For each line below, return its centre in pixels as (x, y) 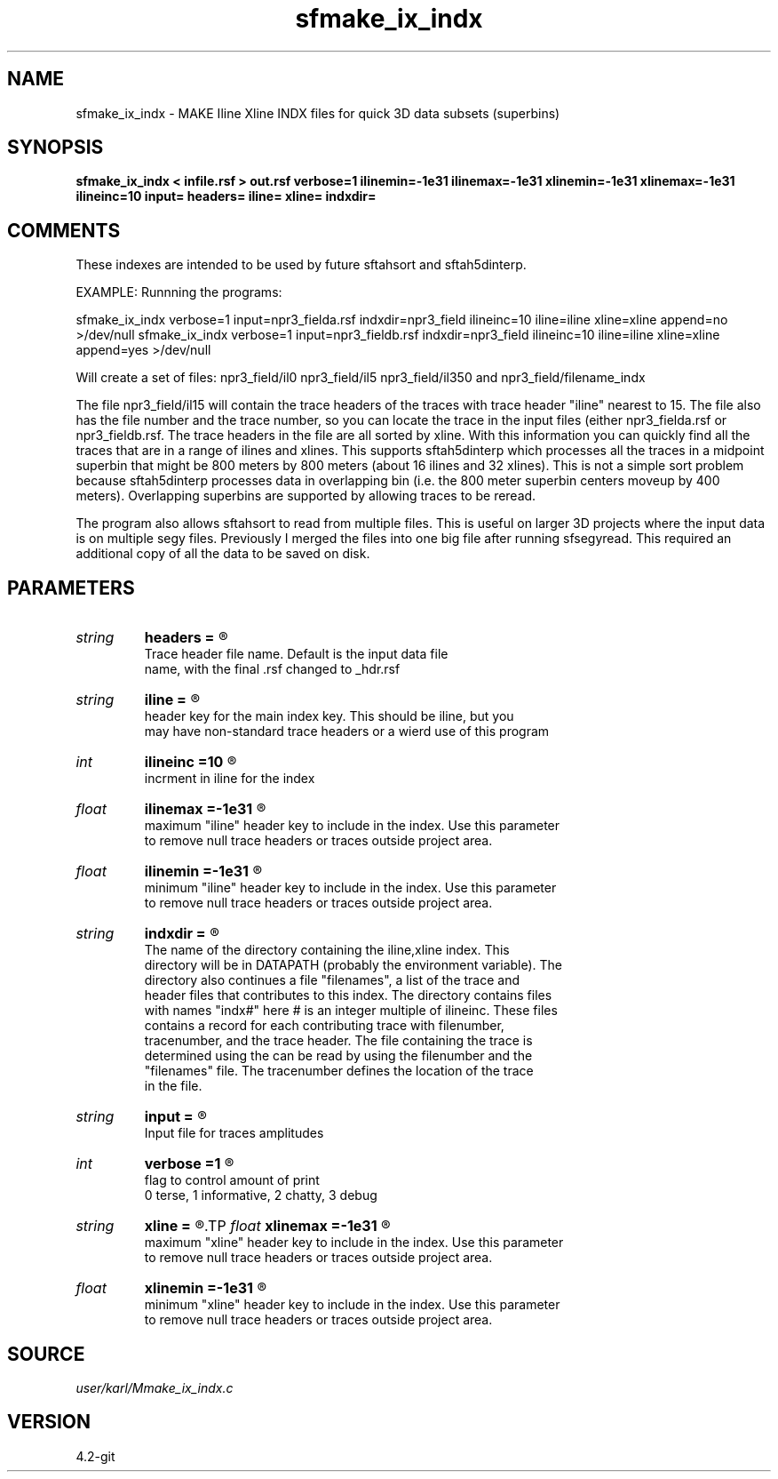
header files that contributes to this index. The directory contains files (348, 995)
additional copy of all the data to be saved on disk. (223, 554)
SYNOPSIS (56, 148)
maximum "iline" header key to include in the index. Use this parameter (352, 826)
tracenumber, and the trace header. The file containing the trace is (338, 1041)
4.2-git (95, 1456)
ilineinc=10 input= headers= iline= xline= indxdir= (226, 196)
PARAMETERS (71, 588)
